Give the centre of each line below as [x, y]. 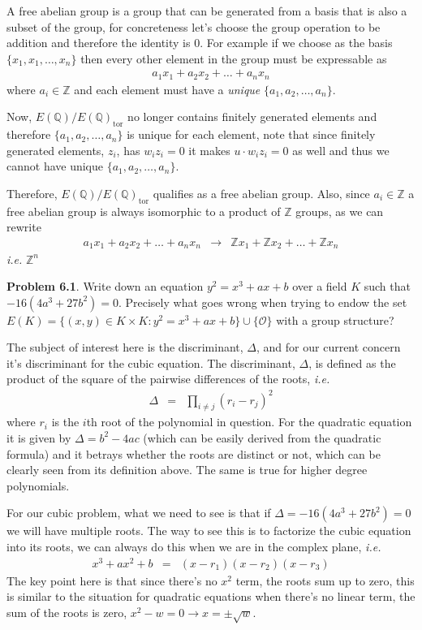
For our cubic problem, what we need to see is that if [139, 513]
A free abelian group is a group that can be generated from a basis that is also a [207, 11]
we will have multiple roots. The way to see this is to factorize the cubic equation [209, 531]
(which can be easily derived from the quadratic [262, 437]
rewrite [24, 227]
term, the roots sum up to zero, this [325, 580]
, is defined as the [352, 362]
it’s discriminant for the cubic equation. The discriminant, [151, 362]
